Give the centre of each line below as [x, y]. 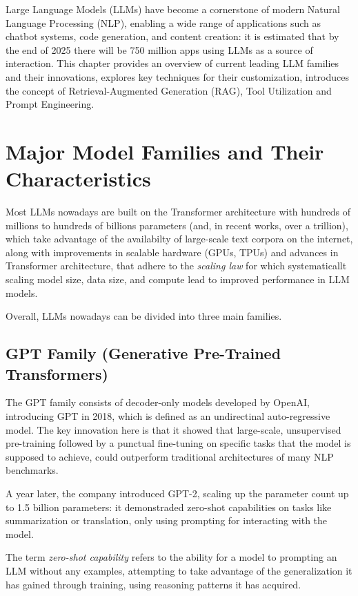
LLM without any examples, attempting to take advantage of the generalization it [179, 570]
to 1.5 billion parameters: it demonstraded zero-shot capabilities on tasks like [169, 507]
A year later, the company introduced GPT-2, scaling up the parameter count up [177, 493]
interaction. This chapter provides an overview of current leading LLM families [172, 63]
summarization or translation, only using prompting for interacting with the [167, 520]
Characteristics [78, 179]
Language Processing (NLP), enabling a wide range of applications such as [163, 22]
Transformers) [57, 373]
